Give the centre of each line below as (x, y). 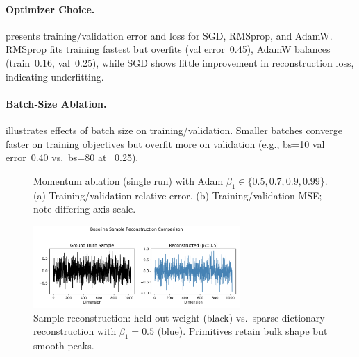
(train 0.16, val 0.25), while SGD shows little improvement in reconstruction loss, (180, 62)
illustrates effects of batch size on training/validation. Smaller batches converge (174, 130)
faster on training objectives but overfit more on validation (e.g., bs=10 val (165, 143)
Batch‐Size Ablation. (56, 103)
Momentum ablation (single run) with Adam (128, 180)
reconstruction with (75, 331)
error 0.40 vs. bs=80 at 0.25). (72, 157)
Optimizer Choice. (50, 9)
